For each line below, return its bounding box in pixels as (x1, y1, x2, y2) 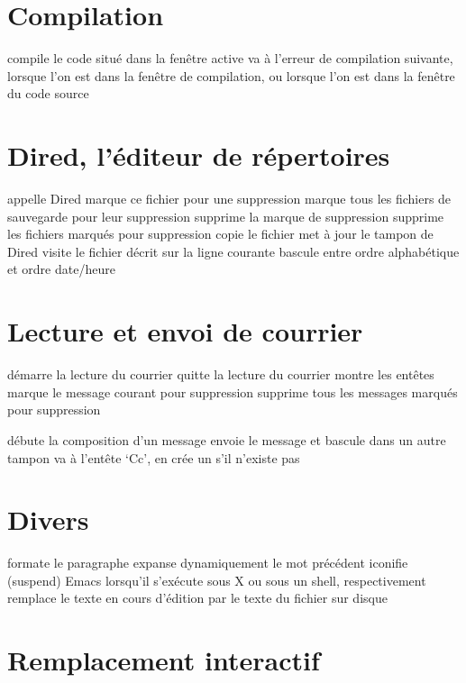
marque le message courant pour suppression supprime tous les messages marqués (7, 382, 458, 401)
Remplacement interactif (7, 642, 320, 678)
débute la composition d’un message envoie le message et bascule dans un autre (7, 430, 446, 449)
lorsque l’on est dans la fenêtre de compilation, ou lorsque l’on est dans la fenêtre (7, 66, 455, 85)
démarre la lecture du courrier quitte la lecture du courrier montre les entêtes (7, 365, 434, 384)
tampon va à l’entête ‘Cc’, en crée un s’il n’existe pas (7, 448, 300, 467)
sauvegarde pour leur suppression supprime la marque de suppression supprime (7, 206, 444, 225)
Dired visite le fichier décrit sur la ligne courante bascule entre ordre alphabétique (7, 241, 460, 260)
